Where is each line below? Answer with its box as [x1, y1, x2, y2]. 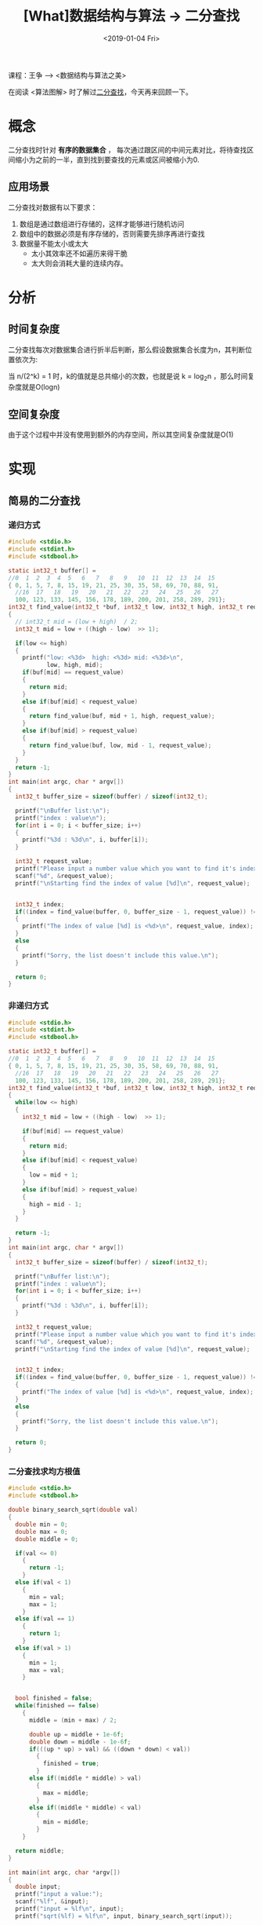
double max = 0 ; [15, 1528, 68, 1535]
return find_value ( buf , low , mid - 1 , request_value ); [28, 741, 212, 749]
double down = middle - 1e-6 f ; [28, 1737, 131, 1746]
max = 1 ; [28, 1600, 58, 1608]
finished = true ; [42, 1760, 100, 1768]
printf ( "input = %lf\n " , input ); [15, 1905, 124, 1913]
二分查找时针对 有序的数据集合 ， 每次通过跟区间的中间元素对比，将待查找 [8, 145, 247, 154]
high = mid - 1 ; [28, 1200, 82, 1208]
